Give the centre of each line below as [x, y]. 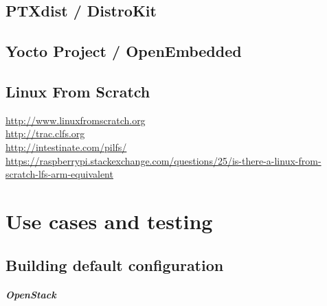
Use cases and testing [109, 221]
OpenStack [31, 295]
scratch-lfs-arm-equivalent [59, 174]
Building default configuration [115, 264]
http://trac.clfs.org [45, 133]
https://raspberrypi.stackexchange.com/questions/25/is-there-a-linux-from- [163, 160]
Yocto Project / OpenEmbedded [124, 51]
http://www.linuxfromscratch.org [76, 120]
